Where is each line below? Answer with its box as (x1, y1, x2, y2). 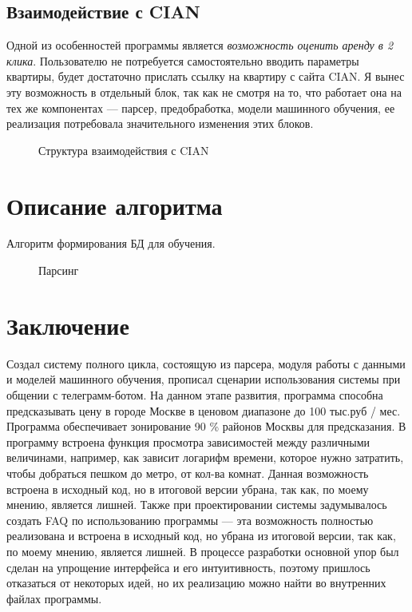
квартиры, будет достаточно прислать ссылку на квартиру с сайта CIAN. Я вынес (6, 68, 405, 85)
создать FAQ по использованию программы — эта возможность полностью (6, 511, 374, 528)
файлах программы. (6, 590, 102, 606)
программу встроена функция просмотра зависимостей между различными (6, 433, 370, 450)
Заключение (6, 308, 129, 341)
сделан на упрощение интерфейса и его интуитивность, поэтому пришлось (6, 558, 370, 575)
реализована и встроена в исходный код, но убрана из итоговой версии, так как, (6, 527, 396, 544)
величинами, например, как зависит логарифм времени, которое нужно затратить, (6, 449, 404, 466)
